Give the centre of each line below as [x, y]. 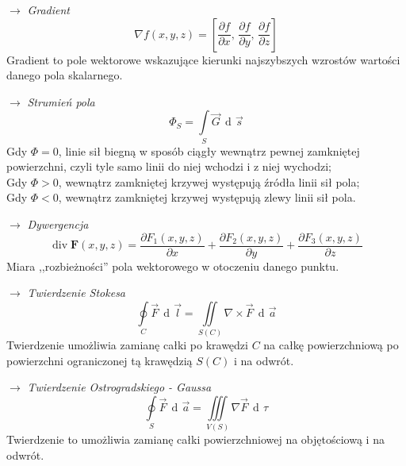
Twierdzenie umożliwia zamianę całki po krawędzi [127, 345]
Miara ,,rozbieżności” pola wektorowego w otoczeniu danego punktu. [173, 266]
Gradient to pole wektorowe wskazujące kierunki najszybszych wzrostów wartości [203, 59]
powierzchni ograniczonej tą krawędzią [100, 360]
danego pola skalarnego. [65, 75]
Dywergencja [58, 224]
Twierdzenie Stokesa [77, 293]
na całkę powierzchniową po [331, 345]
